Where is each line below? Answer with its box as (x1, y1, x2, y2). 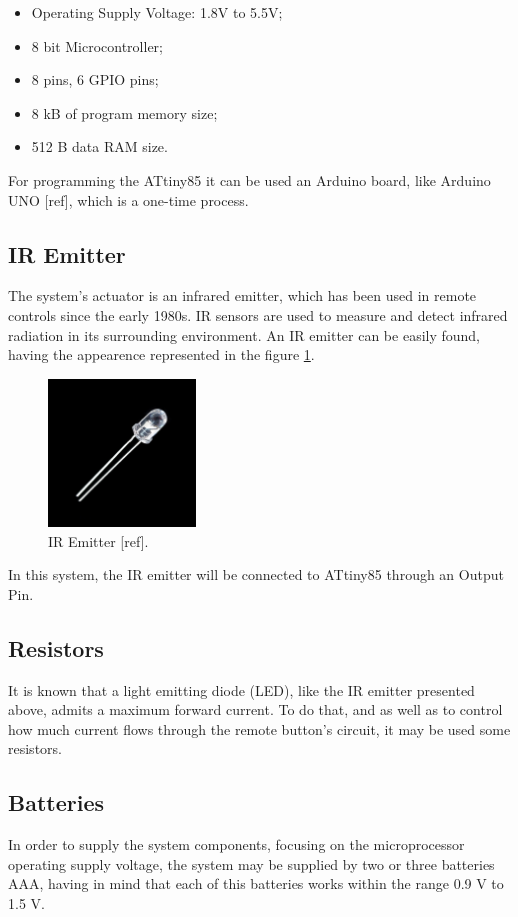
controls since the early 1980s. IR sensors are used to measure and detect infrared (8, 304, 508, 325)
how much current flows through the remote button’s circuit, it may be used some (8, 718, 511, 739)
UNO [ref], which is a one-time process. (8, 189, 249, 210)
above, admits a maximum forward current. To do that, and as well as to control (8, 699, 503, 720)
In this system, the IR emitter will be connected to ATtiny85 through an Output (8, 564, 504, 585)
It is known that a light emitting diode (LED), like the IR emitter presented (8, 679, 475, 700)
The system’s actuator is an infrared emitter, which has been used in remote (8, 285, 477, 306)
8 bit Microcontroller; (31, 35, 163, 56)
